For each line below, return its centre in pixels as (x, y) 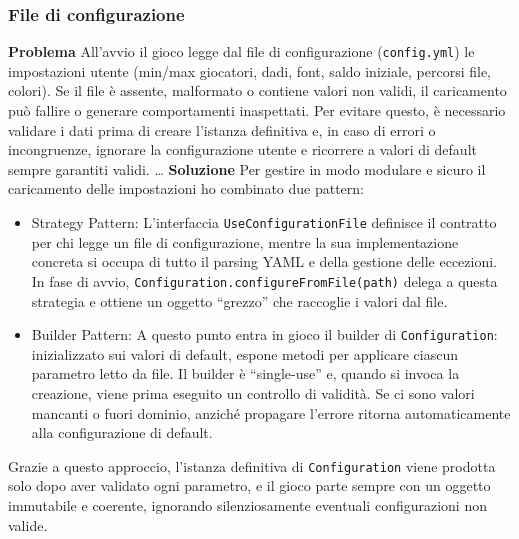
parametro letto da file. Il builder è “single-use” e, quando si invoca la (245, 373)
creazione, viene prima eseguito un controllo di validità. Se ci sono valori (253, 392)
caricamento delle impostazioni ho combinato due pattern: (186, 188)
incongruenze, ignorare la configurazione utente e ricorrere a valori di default (242, 149)
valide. (28, 524)
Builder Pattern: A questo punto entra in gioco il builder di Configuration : (264, 334)
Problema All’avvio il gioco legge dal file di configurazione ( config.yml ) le (241, 51)
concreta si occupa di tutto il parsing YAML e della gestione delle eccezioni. (264, 261)
